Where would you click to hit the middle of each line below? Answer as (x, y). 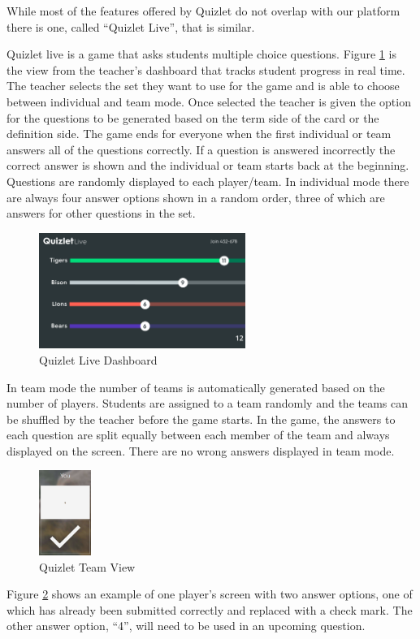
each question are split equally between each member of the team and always (198, 435)
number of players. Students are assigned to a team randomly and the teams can (208, 403)
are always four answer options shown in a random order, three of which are (196, 197)
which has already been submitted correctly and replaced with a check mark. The (210, 609)
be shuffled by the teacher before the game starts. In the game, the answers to (201, 419)
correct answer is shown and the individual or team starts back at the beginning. (208, 165)
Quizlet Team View (87, 566)
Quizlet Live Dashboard (98, 359)
